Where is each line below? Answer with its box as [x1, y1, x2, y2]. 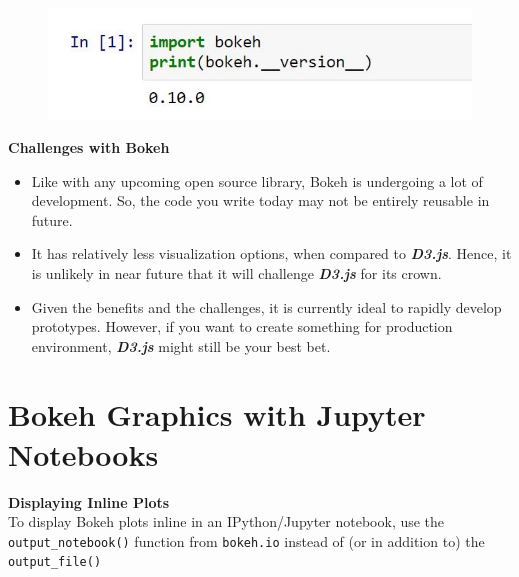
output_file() [8, 555, 102, 570]
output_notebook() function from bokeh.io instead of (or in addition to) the [8, 530, 485, 551]
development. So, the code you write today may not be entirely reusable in [31, 190, 490, 211]
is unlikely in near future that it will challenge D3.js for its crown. [31, 262, 442, 283]
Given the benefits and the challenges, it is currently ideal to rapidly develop [31, 296, 502, 317]
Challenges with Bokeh [8, 136, 170, 157]
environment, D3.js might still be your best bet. [31, 335, 331, 356]
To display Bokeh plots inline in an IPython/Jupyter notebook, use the [8, 511, 445, 532]
